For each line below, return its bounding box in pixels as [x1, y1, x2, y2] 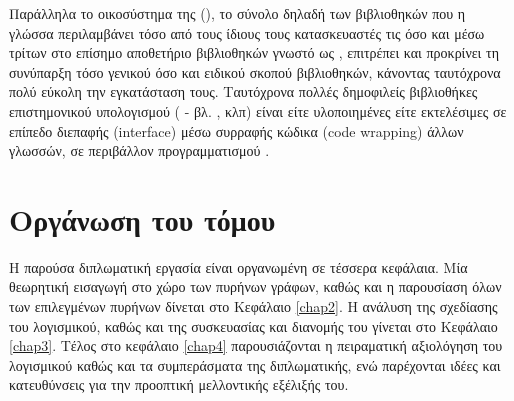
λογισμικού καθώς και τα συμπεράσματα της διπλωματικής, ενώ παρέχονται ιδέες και [9, 354, 501, 375]
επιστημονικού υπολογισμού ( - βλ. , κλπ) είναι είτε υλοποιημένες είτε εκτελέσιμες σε [9, 100, 507, 121]
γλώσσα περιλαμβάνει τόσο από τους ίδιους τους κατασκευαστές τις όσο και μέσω [9, 22, 485, 43]
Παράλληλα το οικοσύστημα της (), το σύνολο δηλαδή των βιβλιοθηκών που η [9, 3, 466, 23]
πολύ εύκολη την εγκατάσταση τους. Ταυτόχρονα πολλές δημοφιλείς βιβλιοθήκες [9, 81, 478, 102]
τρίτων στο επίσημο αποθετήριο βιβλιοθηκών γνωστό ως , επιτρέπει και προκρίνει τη [9, 42, 499, 63]
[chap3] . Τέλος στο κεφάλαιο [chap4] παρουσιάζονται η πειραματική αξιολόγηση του [9, 335, 503, 356]
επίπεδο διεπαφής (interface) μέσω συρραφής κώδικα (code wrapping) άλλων [9, 120, 464, 141]
